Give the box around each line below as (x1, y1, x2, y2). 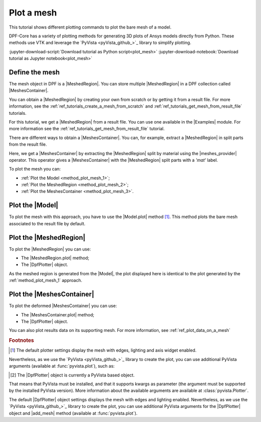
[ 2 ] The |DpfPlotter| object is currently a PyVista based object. (10, 372, 135, 378)
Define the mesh (9, 68, 60, 76)
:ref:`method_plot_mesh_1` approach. (9, 278, 82, 283)
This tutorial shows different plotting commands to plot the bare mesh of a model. (9, 24, 172, 30)
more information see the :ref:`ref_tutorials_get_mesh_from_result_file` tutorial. (9, 126, 165, 132)
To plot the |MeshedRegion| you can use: (9, 246, 91, 252)
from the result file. (9, 141, 47, 147)
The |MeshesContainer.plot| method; (21, 312, 94, 317)
